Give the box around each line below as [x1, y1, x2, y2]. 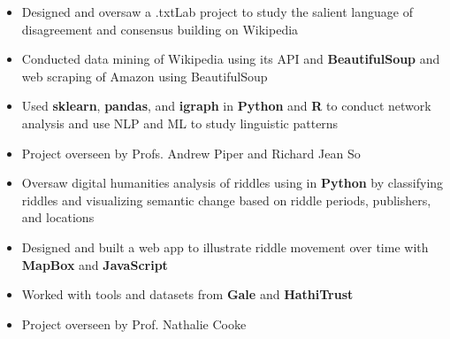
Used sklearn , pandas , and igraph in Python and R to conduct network [21, 96, 431, 115]
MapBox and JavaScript [21, 255, 168, 274]
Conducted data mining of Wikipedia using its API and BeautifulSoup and [21, 50, 440, 68]
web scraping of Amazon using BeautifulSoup [21, 66, 268, 85]
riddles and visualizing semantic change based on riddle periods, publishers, [21, 190, 431, 209]
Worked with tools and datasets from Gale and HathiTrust [21, 285, 354, 304]
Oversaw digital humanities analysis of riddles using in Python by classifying [21, 173, 444, 192]
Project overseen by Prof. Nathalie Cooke [21, 314, 247, 333]
